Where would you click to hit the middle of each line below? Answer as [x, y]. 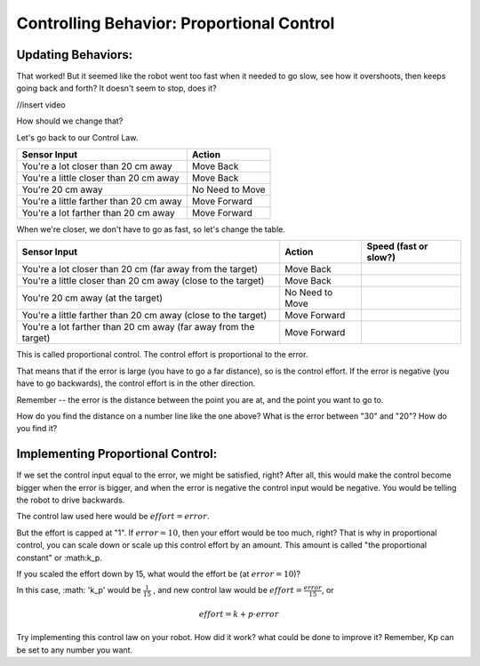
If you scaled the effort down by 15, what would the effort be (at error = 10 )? [159, 574]
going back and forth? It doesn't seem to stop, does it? [116, 88]
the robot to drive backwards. [71, 500]
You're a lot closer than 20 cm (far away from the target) [140, 269]
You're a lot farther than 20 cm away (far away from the [138, 327]
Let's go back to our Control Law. [77, 137]
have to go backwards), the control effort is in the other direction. [136, 383]
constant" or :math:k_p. [59, 558]
